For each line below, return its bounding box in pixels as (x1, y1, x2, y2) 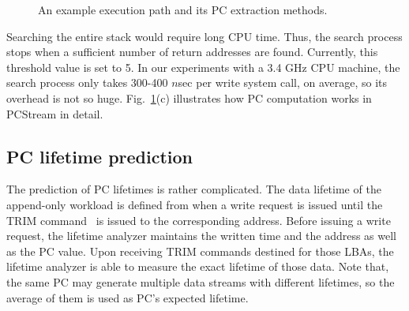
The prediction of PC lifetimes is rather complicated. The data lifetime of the (6, 181, 381, 197)
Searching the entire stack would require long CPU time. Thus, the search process (6, 28, 403, 44)
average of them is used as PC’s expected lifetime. (6, 289, 249, 305)
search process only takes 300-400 (6, 74, 168, 91)
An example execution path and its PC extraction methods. (38, 2, 328, 17)
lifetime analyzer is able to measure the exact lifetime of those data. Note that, (6, 258, 389, 275)
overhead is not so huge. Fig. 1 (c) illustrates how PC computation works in (6, 89, 372, 106)
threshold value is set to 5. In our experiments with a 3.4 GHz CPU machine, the (6, 58, 400, 75)
